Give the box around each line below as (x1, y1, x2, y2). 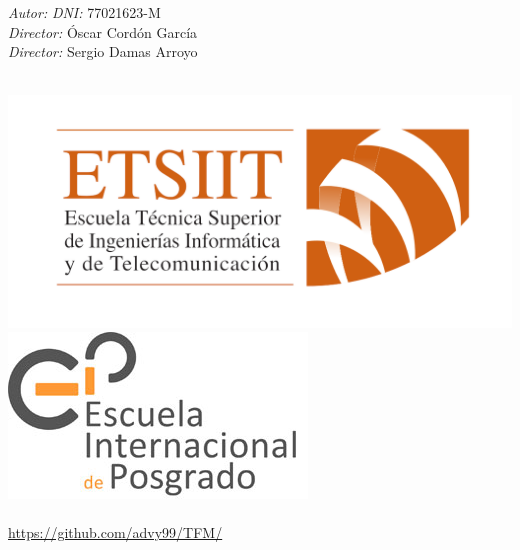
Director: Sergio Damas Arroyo (8, 41, 198, 62)
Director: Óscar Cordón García (8, 21, 198, 42)
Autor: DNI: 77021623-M (8, 2, 161, 22)
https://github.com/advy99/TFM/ (8, 522, 223, 543)
